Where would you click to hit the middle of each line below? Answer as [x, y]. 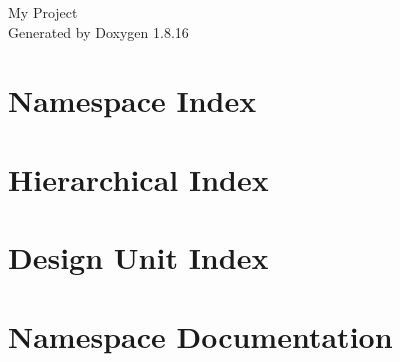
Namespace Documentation [200, 335]
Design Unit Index [138, 257]
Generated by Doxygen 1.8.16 [98, 31]
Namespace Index [132, 100]
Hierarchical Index [138, 178]
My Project [43, 12]
